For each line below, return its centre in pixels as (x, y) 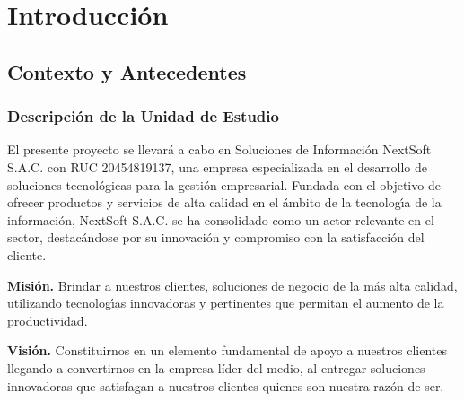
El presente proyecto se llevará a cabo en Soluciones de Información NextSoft (219, 149)
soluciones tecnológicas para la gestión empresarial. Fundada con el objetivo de (224, 184)
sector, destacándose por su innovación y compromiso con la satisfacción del (216, 237)
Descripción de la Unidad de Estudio (143, 116)
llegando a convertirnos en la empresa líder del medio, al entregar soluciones (216, 367)
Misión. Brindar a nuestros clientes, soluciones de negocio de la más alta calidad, (232, 285)
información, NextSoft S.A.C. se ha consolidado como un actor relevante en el (221, 219)
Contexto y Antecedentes (127, 71)
